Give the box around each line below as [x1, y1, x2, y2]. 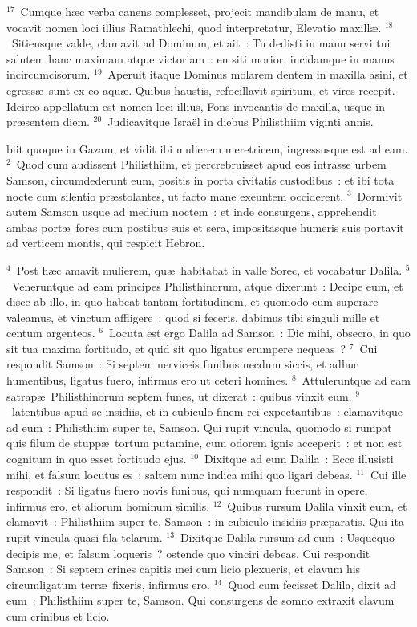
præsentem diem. [6, 113, 90, 130]
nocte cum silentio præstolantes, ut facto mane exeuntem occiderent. [6, 187, 344, 204]
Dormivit [357, 187, 403, 204]
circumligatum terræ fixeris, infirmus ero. [6, 576, 210, 592]
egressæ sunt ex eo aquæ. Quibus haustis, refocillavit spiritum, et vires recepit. [6, 81, 395, 98]
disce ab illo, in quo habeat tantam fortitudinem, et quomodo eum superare [6, 293, 379, 310]
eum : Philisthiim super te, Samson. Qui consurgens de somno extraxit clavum [6, 592, 395, 609]
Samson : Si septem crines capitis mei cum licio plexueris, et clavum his [6, 560, 361, 577]
